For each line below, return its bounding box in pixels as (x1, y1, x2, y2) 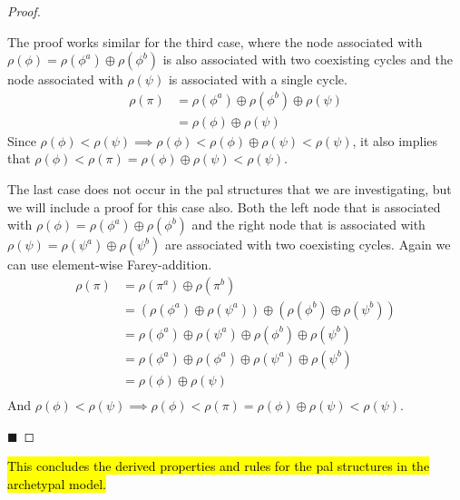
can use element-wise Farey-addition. (7, 255, 212, 274)
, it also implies (352, 131, 438, 150)
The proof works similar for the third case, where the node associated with (7, 32, 423, 51)
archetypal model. (7, 474, 106, 493)
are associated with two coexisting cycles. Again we (164, 235, 451, 254)
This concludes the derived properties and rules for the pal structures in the (7, 456, 430, 475)
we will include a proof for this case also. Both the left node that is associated (7, 197, 441, 216)
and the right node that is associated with (191, 215, 426, 234)
